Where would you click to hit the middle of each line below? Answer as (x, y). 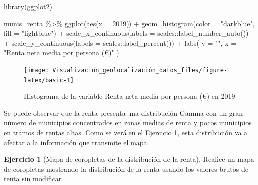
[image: (37, 70)
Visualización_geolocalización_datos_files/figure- (140, 70)
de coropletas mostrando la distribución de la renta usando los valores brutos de (126, 168)
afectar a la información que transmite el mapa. (77, 142)
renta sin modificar (33, 178)
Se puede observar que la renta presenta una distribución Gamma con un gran (123, 112)
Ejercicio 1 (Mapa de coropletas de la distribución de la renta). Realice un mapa (129, 159)
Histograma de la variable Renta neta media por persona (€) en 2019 (129, 96)
